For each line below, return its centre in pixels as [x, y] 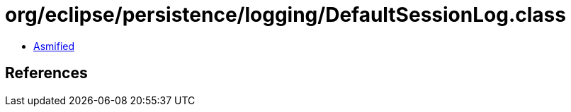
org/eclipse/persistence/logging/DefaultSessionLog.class [285, 15]
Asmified [54, 46]
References [46, 73]
